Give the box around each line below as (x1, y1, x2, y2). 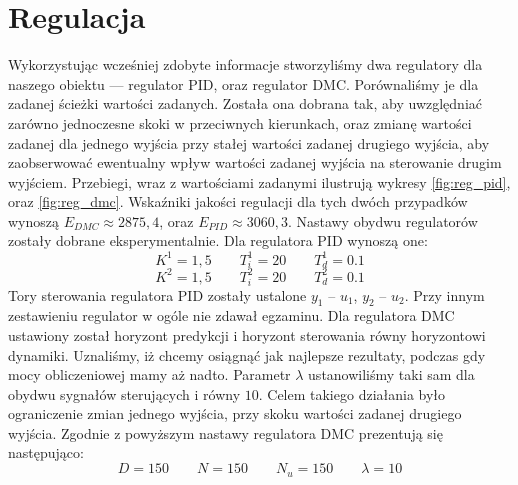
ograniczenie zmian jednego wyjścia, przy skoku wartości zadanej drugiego (8, 403, 462, 424)
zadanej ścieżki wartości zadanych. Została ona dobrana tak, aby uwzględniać (8, 93, 482, 114)
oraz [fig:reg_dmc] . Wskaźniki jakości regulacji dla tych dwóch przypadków (8, 191, 468, 212)
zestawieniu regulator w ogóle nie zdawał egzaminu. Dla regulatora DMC (8, 305, 455, 326)
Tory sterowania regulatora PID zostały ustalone (8, 284, 307, 305)
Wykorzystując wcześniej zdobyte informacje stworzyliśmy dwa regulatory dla (8, 54, 483, 75)
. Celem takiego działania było (258, 383, 446, 404)
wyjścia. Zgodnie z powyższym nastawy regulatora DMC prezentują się (8, 422, 443, 443)
